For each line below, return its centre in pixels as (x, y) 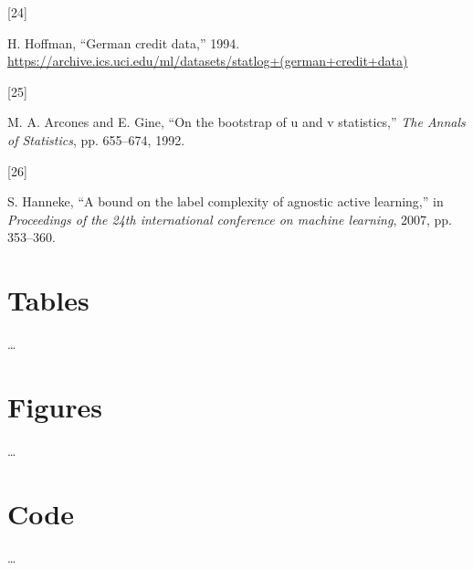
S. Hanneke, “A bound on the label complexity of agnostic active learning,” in (226, 201)
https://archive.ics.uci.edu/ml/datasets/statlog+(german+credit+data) (208, 61)
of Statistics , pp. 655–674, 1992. (96, 139)
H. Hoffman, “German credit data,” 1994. (124, 42)
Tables (48, 300)
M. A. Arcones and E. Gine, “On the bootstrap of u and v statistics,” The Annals (236, 122)
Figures (55, 406)
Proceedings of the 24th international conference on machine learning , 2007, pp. (230, 219)
